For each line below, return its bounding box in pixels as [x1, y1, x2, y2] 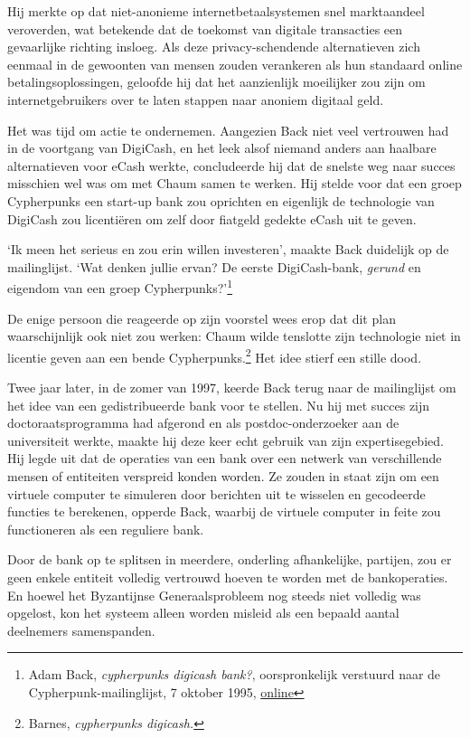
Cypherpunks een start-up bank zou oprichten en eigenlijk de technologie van [7, 191, 435, 210]
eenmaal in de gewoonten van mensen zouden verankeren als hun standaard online [7, 54, 463, 73]
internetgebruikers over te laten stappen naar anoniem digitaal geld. [7, 90, 384, 109]
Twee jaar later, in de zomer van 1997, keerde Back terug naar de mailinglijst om [7, 378, 456, 396]
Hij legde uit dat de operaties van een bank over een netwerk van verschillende [7, 449, 442, 468]
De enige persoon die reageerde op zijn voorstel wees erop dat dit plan [7, 308, 396, 327]
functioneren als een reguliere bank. [7, 519, 204, 538]
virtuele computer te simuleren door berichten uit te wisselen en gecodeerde [7, 484, 426, 503]
